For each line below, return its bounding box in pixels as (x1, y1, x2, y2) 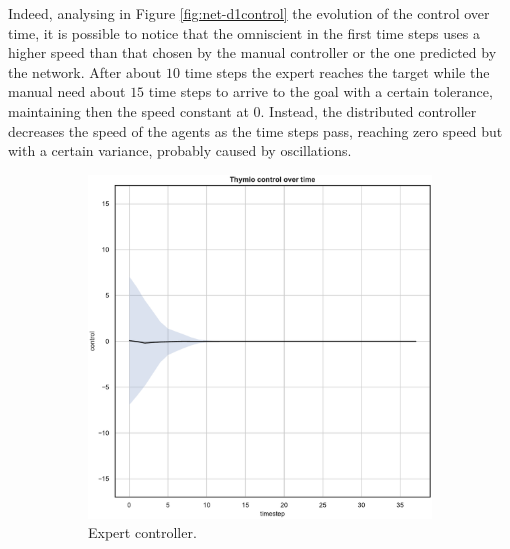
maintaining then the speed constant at (8, 100, 249, 121)
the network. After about (8, 61, 162, 82)
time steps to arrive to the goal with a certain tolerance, (148, 81, 493, 102)
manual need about (8, 81, 126, 102)
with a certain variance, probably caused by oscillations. (8, 140, 352, 161)
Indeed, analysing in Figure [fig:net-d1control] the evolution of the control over (8, 3, 490, 23)
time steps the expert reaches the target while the (184, 61, 490, 82)
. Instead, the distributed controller (260, 100, 477, 121)
